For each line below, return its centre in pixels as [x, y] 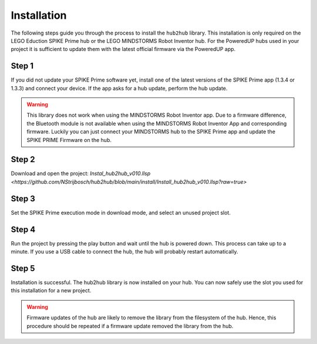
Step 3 [23, 199]
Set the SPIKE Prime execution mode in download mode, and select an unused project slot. [121, 213]
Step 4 [23, 229]
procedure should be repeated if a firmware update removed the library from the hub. [130, 326]
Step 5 [23, 268]
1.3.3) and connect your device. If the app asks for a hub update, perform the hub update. [119, 88]
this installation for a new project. [51, 291]
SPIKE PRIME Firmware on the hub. [69, 140]
